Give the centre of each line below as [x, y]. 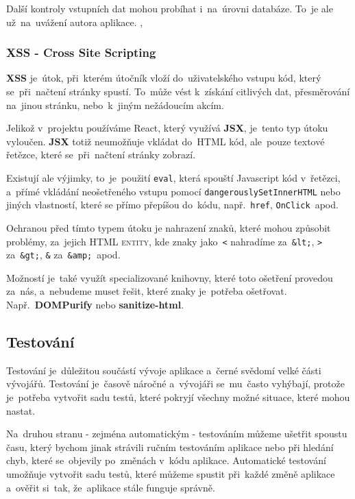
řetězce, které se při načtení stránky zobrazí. [101, 155]
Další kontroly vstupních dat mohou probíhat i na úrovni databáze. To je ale [170, 8]
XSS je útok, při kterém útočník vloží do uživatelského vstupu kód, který [164, 78]
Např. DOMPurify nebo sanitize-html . [95, 305]
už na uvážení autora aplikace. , [75, 22]
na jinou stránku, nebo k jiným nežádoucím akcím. [115, 105]
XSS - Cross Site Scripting [81, 52]
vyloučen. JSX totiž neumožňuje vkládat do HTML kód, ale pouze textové [166, 141]
